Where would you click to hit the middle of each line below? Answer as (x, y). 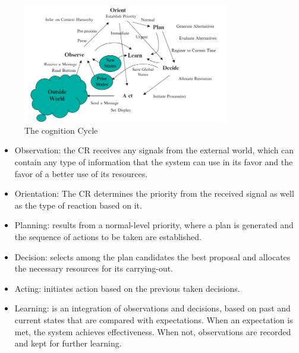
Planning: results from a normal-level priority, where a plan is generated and (154, 225)
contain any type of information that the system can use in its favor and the (154, 162)
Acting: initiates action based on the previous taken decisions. (127, 288)
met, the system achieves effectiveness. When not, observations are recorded (153, 331)
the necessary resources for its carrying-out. (94, 268)
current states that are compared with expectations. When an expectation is (154, 319)
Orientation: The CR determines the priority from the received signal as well (154, 193)
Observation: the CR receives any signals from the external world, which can (154, 150)
